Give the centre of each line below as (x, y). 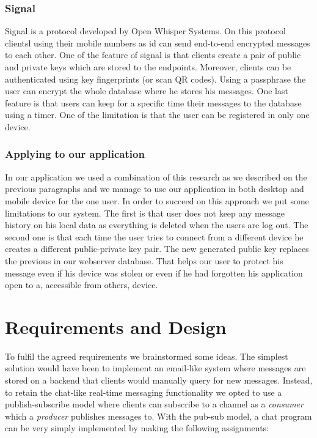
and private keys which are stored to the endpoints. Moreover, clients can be (148, 67)
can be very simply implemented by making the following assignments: (137, 428)
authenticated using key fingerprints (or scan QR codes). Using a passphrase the (155, 79)
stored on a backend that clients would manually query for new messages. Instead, (159, 380)
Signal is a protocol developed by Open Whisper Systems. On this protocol (145, 31)
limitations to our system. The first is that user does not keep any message (145, 213)
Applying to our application (75, 154)
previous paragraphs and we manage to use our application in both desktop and (155, 189)
